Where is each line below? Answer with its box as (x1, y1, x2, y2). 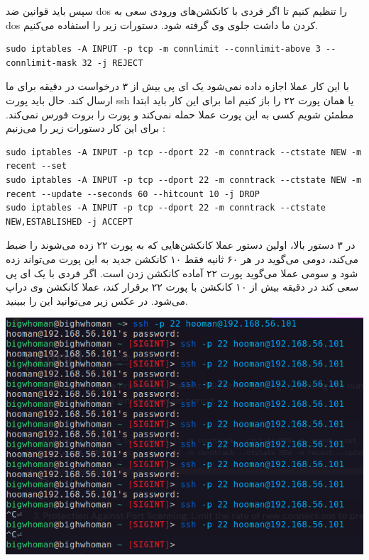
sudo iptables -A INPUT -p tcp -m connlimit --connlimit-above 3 (6, 44, 321, 55)
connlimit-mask (6, 57, 77, 68)
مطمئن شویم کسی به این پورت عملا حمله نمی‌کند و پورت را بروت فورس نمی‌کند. (6, 106, 354, 121)
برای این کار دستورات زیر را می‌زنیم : (6, 121, 165, 135)
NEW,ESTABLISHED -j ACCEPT (6, 216, 133, 227)
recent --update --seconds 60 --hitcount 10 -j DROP (6, 189, 260, 199)
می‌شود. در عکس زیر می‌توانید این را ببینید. (6, 293, 189, 308)
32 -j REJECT (82, 57, 143, 68)
